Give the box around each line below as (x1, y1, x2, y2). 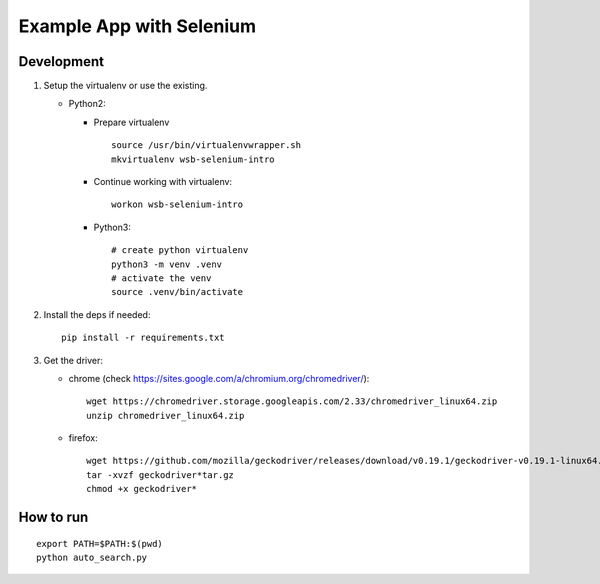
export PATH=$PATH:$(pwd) (36, 538, 164, 549)
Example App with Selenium (18, 15, 257, 37)
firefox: (68, 432, 99, 444)
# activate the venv (111, 272, 212, 284)
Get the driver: (43, 354, 104, 366)
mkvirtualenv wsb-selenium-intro (111, 153, 275, 165)
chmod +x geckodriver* (86, 483, 198, 495)
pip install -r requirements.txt (61, 332, 225, 344)
